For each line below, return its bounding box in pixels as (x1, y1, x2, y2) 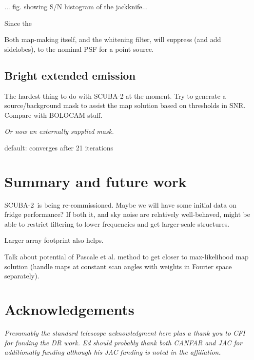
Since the (4, 18, 32, 28)
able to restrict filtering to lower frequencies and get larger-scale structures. (4, 218, 230, 229)
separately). (4, 271, 39, 281)
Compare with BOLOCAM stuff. (4, 109, 103, 120)
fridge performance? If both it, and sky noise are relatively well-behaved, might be (4, 209, 250, 219)
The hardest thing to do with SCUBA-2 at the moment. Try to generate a (4, 90, 226, 101)
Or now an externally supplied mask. (4, 126, 114, 136)
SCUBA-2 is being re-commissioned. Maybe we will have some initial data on (4, 199, 236, 210)
